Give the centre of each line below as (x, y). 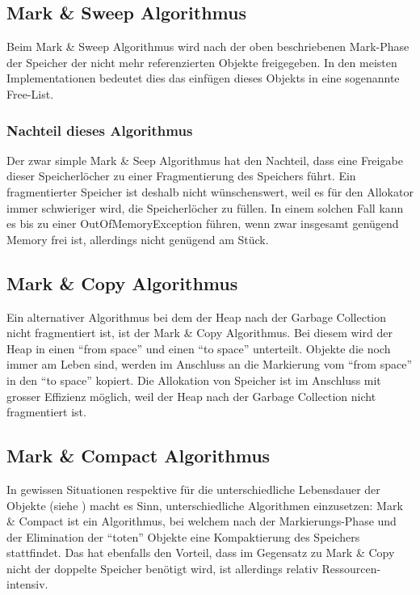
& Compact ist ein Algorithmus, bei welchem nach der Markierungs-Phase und (202, 521)
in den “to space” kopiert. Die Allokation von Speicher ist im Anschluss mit (194, 380)
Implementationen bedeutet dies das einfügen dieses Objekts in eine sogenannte (203, 78)
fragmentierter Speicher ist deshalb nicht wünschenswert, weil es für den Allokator (210, 191)
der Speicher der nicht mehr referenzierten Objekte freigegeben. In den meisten (202, 62)
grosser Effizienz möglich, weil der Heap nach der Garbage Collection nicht (191, 396)
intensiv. (27, 584)
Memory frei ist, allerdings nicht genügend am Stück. (138, 239)
